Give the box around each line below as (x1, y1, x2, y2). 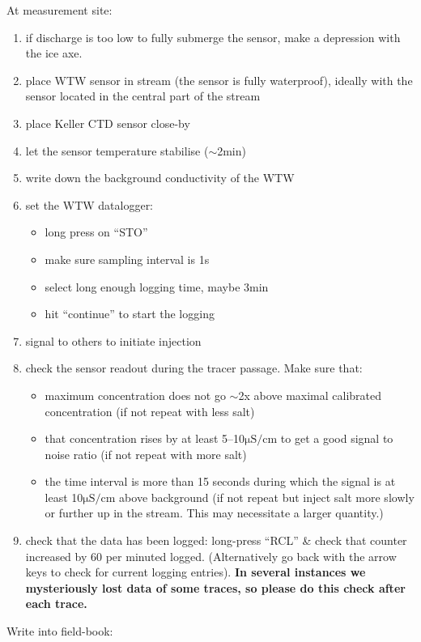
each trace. (25, 595, 87, 612)
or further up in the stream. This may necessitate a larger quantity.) (45, 504, 384, 521)
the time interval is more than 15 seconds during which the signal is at (45, 473, 396, 490)
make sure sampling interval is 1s (45, 250, 210, 267)
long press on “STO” (45, 223, 148, 240)
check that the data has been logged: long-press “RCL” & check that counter (25, 532, 407, 549)
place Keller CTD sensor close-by (25, 114, 190, 131)
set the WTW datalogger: (25, 196, 154, 213)
